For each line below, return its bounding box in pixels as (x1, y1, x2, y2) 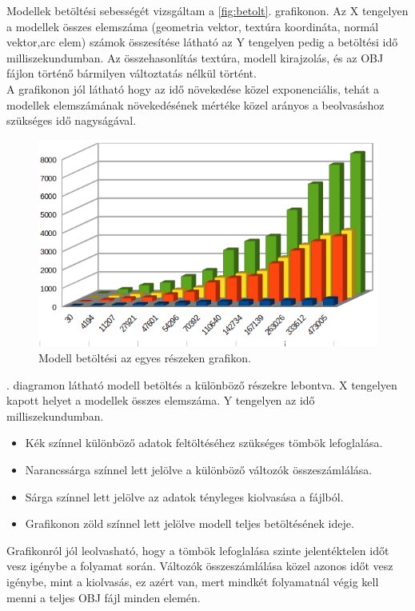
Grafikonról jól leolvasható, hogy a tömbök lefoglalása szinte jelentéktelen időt (6, 541, 389, 558)
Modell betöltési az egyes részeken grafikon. (38, 349, 251, 366)
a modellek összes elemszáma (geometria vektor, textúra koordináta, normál (6, 18, 379, 34)
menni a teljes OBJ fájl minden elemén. (6, 589, 201, 605)
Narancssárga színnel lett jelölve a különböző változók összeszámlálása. (25, 461, 373, 478)
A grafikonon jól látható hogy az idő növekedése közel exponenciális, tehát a (6, 80, 380, 97)
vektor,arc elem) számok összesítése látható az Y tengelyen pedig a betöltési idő (6, 34, 398, 50)
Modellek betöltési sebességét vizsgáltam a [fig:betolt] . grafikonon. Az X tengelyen (6, 2, 409, 18)
